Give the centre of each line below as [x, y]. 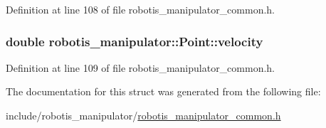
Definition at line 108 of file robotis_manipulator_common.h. [141, 9]
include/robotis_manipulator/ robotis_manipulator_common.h [143, 115]
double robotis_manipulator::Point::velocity [135, 41]
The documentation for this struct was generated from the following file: [163, 91]
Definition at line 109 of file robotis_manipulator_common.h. [141, 67]
